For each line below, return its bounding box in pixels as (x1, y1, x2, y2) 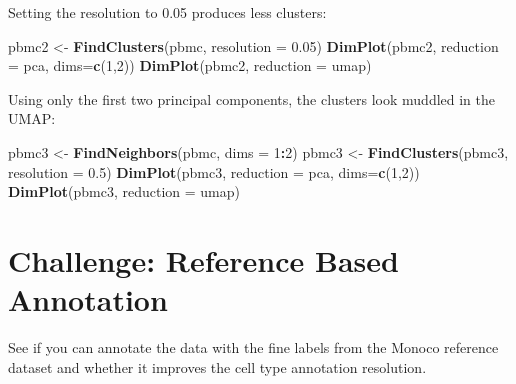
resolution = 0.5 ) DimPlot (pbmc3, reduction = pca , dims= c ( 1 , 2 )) (8, 161, 420, 182)
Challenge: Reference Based (8, 239, 399, 280)
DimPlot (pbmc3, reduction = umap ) (8, 181, 240, 202)
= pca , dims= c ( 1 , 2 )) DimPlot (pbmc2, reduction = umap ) (8, 55, 372, 76)
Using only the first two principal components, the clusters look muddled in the (8, 88, 496, 109)
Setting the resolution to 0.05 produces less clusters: (8, 2, 327, 22)
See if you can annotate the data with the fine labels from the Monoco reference (8, 337, 499, 358)
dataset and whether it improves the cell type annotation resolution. (8, 356, 427, 377)
